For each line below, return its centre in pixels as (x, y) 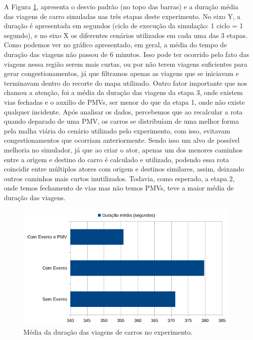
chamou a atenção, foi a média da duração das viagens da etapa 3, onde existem (124, 92)
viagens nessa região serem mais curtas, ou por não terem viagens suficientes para (126, 64)
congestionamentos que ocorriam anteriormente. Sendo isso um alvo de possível (122, 140)
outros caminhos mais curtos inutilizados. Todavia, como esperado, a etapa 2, (119, 178)
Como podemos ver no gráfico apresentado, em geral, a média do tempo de (116, 45)
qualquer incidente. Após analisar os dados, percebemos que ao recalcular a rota (123, 111)
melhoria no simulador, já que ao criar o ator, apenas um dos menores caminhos (123, 149)
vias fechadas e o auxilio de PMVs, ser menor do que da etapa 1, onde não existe (124, 102)
